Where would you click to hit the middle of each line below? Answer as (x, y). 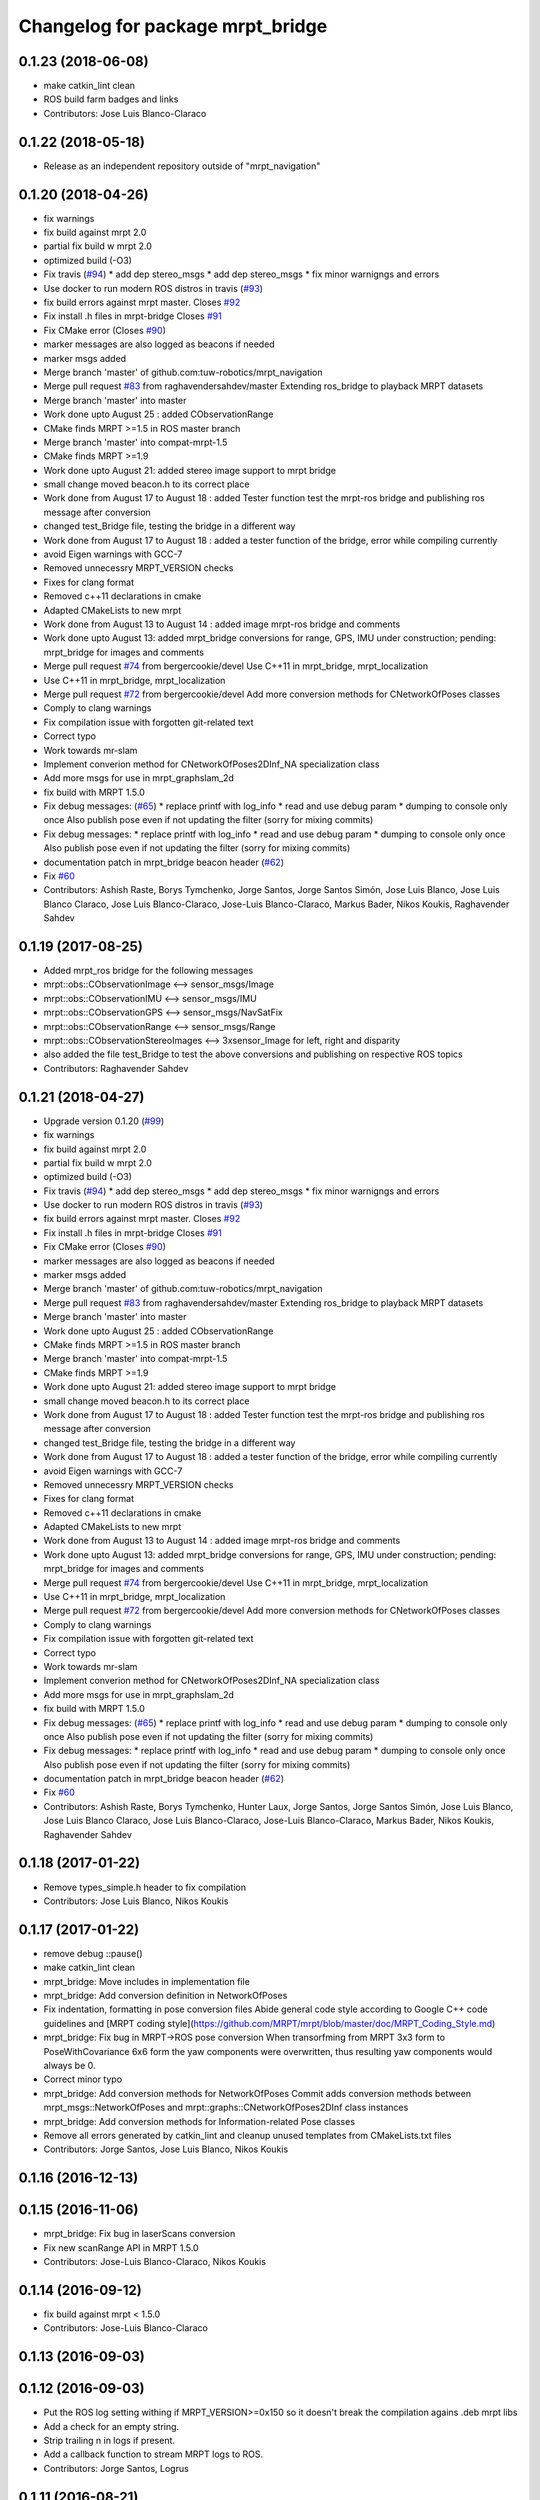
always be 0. (69, 2065)
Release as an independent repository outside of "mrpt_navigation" (182, 166)
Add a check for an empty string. (111, 2426)
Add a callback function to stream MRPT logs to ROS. (153, 2454)
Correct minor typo (83, 2079)
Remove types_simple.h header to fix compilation (145, 1887)
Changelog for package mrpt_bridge (173, 26)
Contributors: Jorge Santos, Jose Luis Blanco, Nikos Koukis (166, 2149)
